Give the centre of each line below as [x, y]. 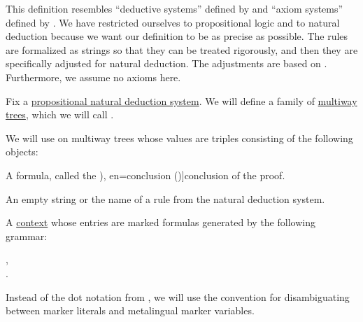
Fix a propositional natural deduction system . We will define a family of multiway [181, 100]
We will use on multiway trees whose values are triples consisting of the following [179, 138]
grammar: [27, 236]
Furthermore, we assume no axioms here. [93, 77]
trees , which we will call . [60, 114]
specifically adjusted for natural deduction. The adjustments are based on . [166, 63]
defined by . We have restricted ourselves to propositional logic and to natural [173, 22]
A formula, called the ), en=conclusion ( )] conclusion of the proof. [145, 175]
